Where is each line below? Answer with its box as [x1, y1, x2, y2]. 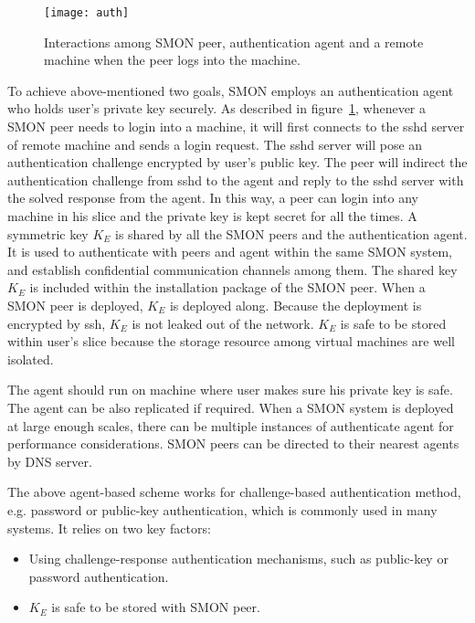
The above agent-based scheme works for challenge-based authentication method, [7, 482, 461, 502]
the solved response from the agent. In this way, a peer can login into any [7, 188, 418, 207]
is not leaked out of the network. [132, 313, 314, 333]
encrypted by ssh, [7, 313, 106, 333]
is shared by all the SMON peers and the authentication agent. [114, 224, 468, 243]
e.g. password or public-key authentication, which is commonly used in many [7, 500, 438, 519]
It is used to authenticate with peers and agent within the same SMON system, [7, 242, 452, 261]
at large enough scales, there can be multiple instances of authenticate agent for [7, 416, 454, 435]
